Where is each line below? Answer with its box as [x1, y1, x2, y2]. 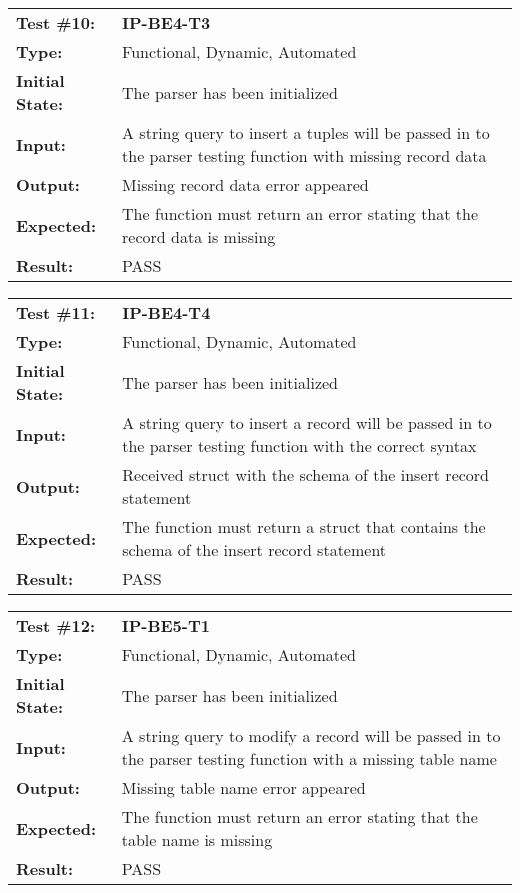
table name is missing [121, 828, 273, 851]
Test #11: [16, 301, 96, 324]
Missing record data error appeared [122, 173, 369, 196]
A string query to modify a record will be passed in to [121, 724, 501, 747]
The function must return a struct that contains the [122, 515, 486, 538]
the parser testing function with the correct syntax [122, 434, 477, 457]
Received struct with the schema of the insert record [122, 463, 490, 486]
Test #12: [16, 614, 96, 637]
